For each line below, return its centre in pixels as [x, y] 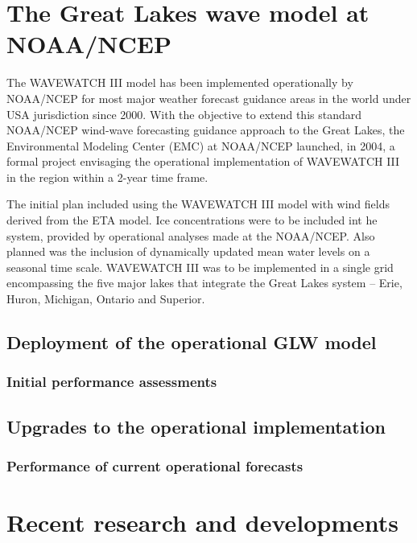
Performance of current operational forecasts [155, 465]
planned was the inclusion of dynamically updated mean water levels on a [188, 251]
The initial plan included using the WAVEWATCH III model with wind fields [198, 204]
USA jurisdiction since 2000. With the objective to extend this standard [184, 114]
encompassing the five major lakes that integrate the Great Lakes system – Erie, [204, 283]
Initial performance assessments [112, 382]
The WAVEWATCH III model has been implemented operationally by [180, 82]
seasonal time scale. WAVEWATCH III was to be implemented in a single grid [200, 267]
